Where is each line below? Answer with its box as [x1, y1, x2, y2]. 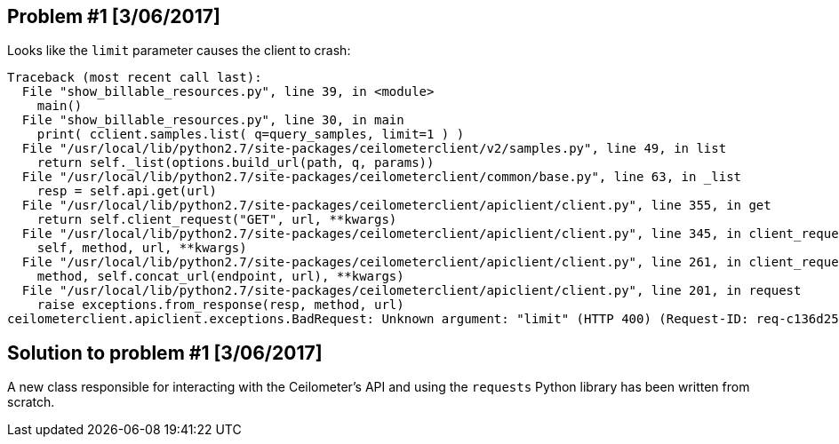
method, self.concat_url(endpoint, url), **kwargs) [36, 269, 404, 284]
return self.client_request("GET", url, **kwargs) [36, 212, 397, 227]
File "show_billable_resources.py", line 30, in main [21, 113, 404, 128]
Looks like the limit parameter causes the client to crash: [7, 43, 351, 59]
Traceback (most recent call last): [7, 70, 262, 85]
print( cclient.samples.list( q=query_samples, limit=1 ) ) [36, 127, 465, 142]
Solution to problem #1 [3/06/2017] [7, 341, 323, 364]
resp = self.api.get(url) [36, 184, 218, 199]
